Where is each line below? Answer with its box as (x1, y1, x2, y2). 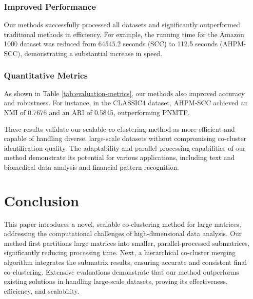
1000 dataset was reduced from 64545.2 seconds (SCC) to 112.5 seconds (4, 39, 218, 49)
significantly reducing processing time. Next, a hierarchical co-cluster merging (4, 247, 235, 258)
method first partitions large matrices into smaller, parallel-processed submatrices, (4, 238, 250, 248)
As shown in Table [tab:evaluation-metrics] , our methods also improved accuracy (4, 88, 245, 98)
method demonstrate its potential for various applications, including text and (4, 152, 235, 162)
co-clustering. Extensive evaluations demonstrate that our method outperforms (4, 266, 239, 277)
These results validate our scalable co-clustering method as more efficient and (4, 123, 235, 134)
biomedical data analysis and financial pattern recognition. (4, 161, 179, 172)
